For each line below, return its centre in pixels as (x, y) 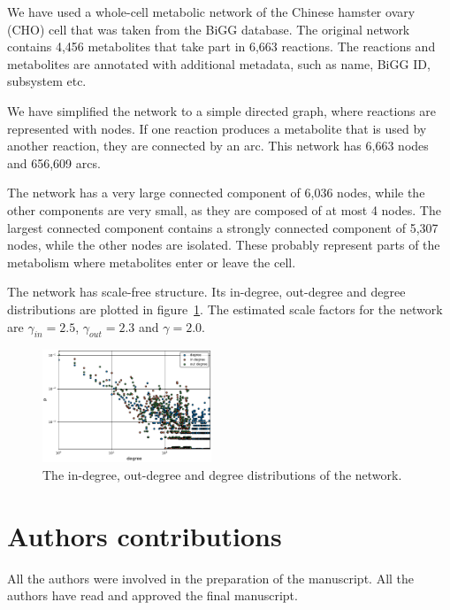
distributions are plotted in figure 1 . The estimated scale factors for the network (225, 309)
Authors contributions (145, 535)
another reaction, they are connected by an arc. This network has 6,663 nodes (218, 146)
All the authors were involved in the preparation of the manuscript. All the (211, 578)
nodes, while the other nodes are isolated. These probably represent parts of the (224, 245)
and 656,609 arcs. (54, 162)
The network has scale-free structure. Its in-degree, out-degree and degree (206, 292)
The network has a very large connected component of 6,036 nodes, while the (216, 193)
